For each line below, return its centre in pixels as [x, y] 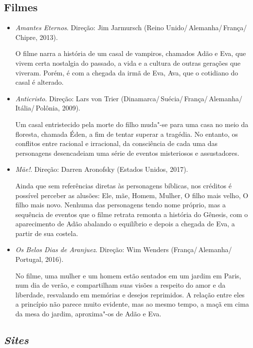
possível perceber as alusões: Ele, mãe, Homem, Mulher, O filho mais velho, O [132, 195]
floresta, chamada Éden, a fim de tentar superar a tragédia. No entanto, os [126, 134]
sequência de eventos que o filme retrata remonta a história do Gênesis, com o [132, 214]
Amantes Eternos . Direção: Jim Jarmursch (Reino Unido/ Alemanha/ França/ [131, 27]
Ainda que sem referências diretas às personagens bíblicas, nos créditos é [123, 185]
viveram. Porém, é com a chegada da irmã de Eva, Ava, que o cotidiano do [127, 72]
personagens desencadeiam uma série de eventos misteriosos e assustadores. [127, 153]
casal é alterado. [39, 82]
